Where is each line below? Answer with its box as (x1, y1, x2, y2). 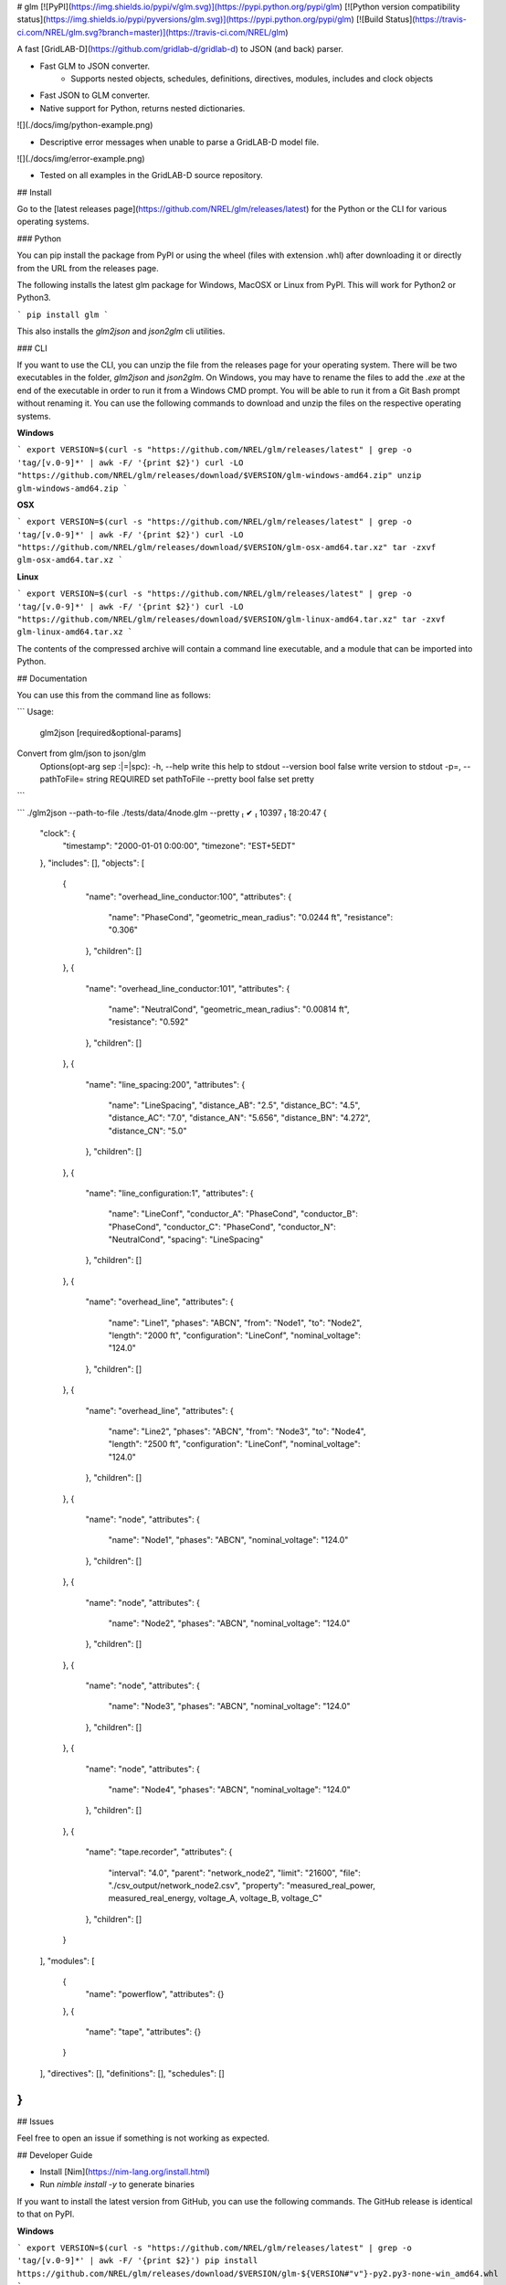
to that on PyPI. (16, 2208, 75, 2220)
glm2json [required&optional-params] (39, 727, 182, 738)
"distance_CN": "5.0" (108, 1125, 187, 1136)
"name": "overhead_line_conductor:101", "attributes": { (85, 983, 290, 994)
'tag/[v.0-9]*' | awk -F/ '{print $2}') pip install (16, 2256, 258, 2266)
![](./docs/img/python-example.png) (16, 120, 153, 131)
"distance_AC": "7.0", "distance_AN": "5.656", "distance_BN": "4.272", (108, 1112, 371, 1123)
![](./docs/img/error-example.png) (16, 153, 145, 164)
